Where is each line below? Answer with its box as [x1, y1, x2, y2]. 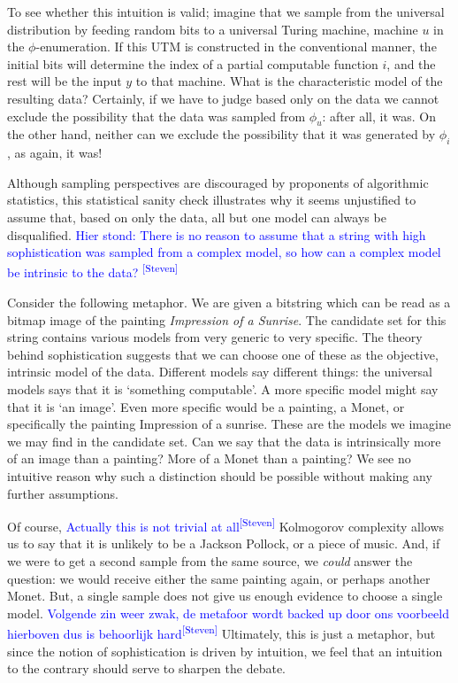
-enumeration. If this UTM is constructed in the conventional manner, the [35, 37, 437, 56]
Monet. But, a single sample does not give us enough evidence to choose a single [7, 586, 443, 605]
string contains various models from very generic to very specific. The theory [7, 328, 423, 346]
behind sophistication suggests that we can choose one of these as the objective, [7, 345, 439, 363]
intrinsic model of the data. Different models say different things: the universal [7, 362, 433, 381]
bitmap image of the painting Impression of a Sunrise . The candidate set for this [7, 310, 447, 329]
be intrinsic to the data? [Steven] [7, 260, 179, 282]
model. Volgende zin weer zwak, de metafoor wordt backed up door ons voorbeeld [7, 603, 449, 622]
